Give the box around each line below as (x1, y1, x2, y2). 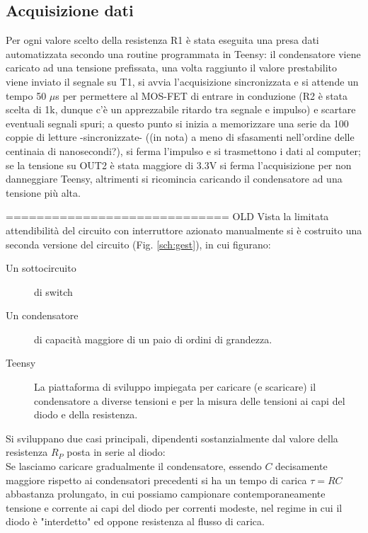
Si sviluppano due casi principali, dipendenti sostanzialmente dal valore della (6, 430, 338, 445)
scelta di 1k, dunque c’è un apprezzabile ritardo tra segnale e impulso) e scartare (6, 102, 356, 117)
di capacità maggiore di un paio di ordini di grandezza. (34, 331, 272, 346)
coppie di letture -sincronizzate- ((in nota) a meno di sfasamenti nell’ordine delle (6, 130, 355, 144)
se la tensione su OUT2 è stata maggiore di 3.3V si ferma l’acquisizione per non (6, 157, 352, 172)
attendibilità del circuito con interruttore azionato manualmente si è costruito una (6, 222, 362, 237)
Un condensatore (6, 308, 79, 323)
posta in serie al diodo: (67, 445, 166, 459)
